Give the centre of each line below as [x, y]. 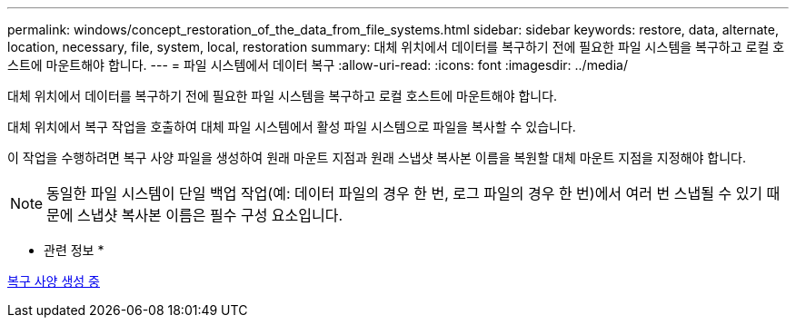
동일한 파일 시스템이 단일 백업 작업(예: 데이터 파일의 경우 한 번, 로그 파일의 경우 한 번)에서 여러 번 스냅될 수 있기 [405, 193]
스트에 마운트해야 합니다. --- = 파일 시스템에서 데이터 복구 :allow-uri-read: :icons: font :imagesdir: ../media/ [318, 65]
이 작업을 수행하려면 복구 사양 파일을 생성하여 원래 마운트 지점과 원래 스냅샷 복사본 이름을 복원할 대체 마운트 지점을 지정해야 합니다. [377, 158]
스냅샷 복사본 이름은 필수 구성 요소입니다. [210, 215]
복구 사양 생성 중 [54, 281]
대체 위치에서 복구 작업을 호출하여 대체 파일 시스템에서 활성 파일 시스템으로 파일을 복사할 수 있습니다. [292, 127]
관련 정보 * [74, 250]
